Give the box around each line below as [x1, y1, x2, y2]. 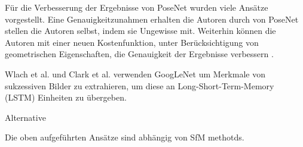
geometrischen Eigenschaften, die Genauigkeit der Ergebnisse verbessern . [5, 48, 274, 60]
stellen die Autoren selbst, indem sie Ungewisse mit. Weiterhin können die [5, 24, 276, 37]
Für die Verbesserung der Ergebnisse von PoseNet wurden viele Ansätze [5, 1, 268, 13]
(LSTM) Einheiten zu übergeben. [5, 91, 127, 104]
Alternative [5, 111, 46, 123]
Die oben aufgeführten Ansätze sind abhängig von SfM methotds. [5, 131, 244, 143]
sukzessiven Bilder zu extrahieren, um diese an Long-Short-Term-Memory [5, 79, 274, 92]
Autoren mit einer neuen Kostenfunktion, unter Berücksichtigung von [5, 36, 259, 48]
